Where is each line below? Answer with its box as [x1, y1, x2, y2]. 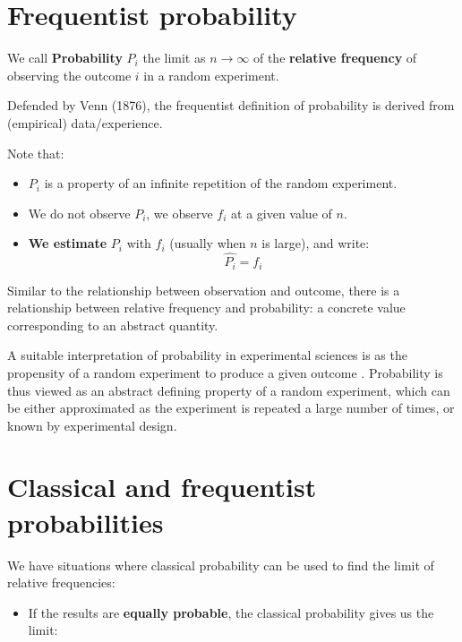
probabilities [7, 503, 164, 540]
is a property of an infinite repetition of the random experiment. [44, 174, 398, 193]
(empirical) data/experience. [7, 113, 163, 132]
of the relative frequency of [252, 48, 417, 67]
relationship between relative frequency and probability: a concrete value [7, 298, 406, 317]
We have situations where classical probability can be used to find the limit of [7, 555, 434, 574]
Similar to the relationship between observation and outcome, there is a [7, 280, 400, 299]
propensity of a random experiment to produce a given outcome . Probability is [7, 363, 443, 381]
